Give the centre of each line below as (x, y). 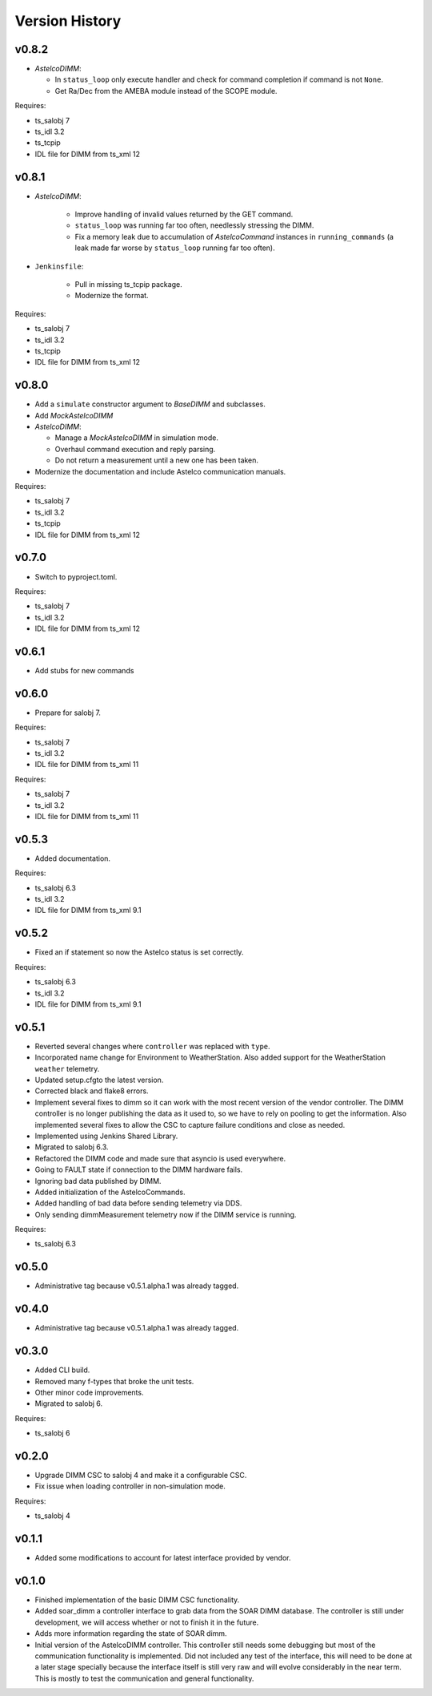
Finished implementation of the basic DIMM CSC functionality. (137, 1600)
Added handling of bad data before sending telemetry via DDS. (138, 1203)
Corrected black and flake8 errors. (92, 1091)
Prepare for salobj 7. (68, 713)
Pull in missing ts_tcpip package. (129, 285)
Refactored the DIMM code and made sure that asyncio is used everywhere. (160, 1158)
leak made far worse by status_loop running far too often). (175, 248)
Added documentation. (73, 858)
